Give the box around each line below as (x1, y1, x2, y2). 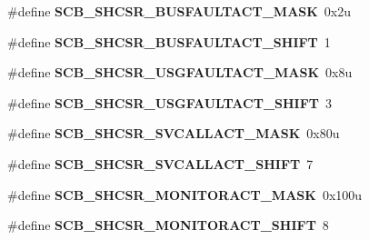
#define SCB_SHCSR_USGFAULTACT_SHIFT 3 (7, 93, 333, 112)
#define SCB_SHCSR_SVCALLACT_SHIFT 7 (7, 154, 314, 173)
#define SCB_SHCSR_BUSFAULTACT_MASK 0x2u (7, 2, 352, 20)
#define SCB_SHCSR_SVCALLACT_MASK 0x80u (7, 124, 340, 143)
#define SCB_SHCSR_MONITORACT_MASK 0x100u (7, 185, 363, 204)
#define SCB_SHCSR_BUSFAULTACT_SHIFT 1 (7, 32, 331, 51)
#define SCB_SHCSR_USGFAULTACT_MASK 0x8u (7, 63, 353, 82)
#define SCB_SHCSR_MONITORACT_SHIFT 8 (7, 215, 329, 235)
